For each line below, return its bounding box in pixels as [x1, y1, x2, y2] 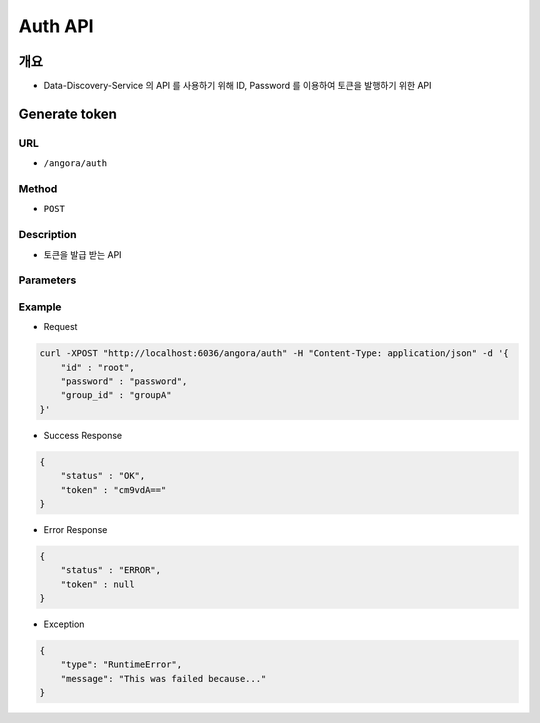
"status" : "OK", [60, 470, 146, 482]
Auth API [18, 15, 94, 37]
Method [18, 181, 58, 195]
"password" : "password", [60, 375, 188, 387]
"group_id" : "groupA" [60, 390, 172, 401]
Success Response [43, 429, 123, 441]
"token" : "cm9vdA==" [60, 484, 167, 495]
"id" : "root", [60, 361, 135, 373]
